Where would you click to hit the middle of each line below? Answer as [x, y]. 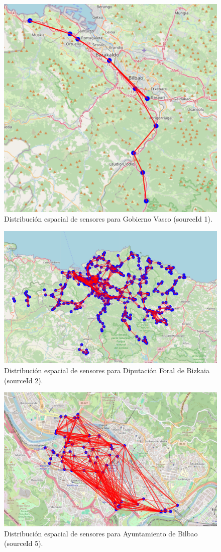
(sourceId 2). [24, 380]
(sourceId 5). [24, 543]
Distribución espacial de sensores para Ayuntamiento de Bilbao [101, 533]
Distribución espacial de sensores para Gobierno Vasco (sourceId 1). [108, 219]
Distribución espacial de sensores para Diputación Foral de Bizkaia [107, 370]
